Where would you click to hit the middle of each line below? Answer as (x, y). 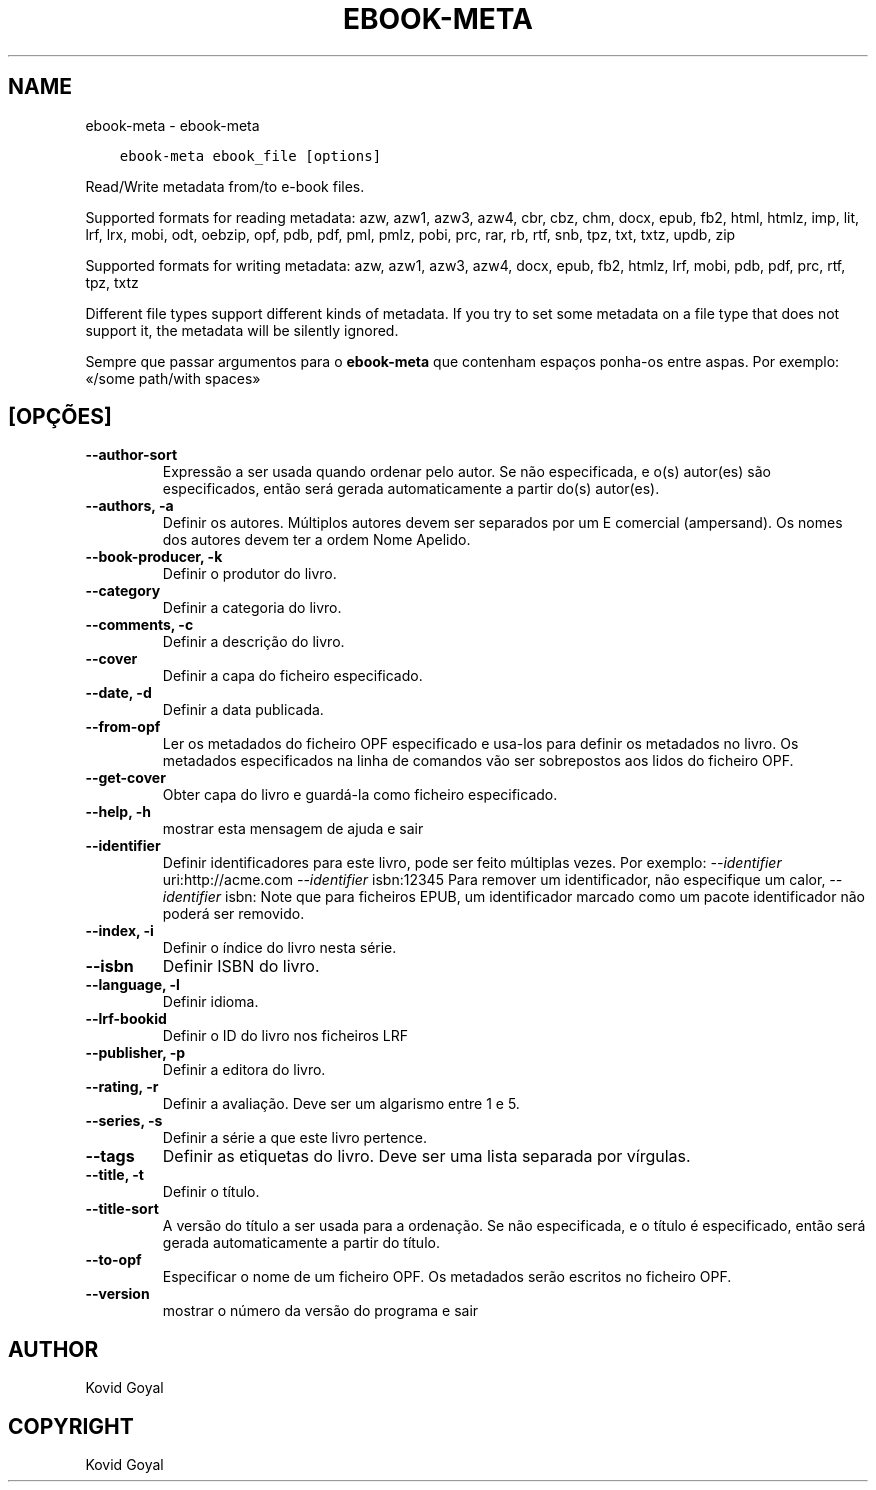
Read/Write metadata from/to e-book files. (225, 186)
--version (117, 1294)
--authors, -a (129, 506)
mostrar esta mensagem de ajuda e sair (293, 829)
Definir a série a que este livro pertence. (294, 1138)
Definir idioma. (210, 1002)
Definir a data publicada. (243, 710)
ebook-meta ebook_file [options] (250, 155)
